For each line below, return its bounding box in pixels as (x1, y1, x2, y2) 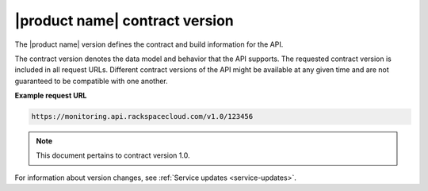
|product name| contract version (14, 12, 234, 29)
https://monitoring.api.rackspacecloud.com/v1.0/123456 (31, 112, 254, 121)
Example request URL (14, 91, 87, 101)
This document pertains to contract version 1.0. (36, 151, 190, 160)
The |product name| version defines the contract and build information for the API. (14, 40, 284, 49)
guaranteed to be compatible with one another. (14, 76, 168, 86)
